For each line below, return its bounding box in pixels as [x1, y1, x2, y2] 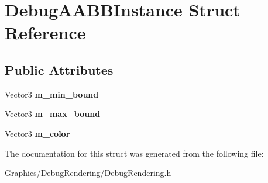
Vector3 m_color [5, 127, 70, 139]
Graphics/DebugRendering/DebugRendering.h [5, 167, 171, 179]
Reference [5, 20, 86, 44]
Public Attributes [5, 60, 114, 78]
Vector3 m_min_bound [5, 88, 99, 100]
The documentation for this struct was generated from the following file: [5, 147, 264, 159]
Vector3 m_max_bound [5, 108, 101, 120]
